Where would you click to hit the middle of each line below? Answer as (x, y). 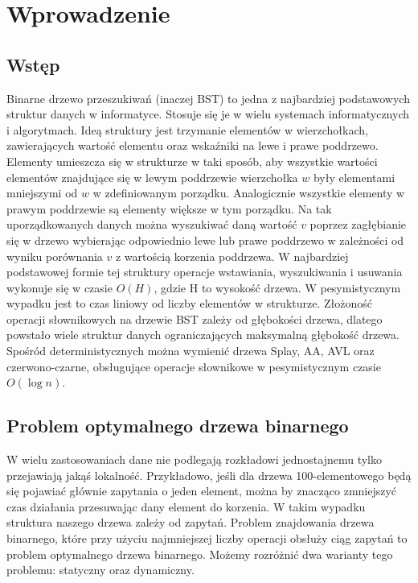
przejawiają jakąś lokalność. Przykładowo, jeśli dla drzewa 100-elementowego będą (209, 475)
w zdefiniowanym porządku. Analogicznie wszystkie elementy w (249, 193)
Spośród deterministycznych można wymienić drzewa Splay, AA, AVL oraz (191, 351)
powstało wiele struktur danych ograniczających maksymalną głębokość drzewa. (203, 335)
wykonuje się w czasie (59, 287)
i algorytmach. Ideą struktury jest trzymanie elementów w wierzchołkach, (187, 129)
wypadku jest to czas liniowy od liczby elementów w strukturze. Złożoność (189, 303)
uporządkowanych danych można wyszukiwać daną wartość (152, 224)
